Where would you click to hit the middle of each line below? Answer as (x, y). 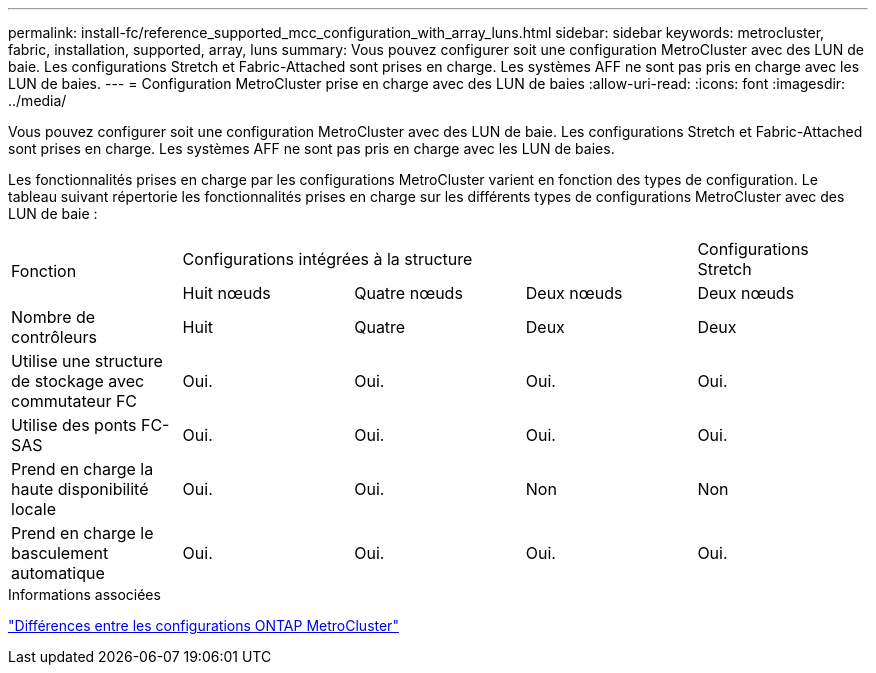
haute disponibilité (80, 489)
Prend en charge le (82, 533)
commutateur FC (74, 401)
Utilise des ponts (74, 425)
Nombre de (53, 317)
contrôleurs (54, 337)
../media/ (37, 100)
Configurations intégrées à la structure (327, 259)
